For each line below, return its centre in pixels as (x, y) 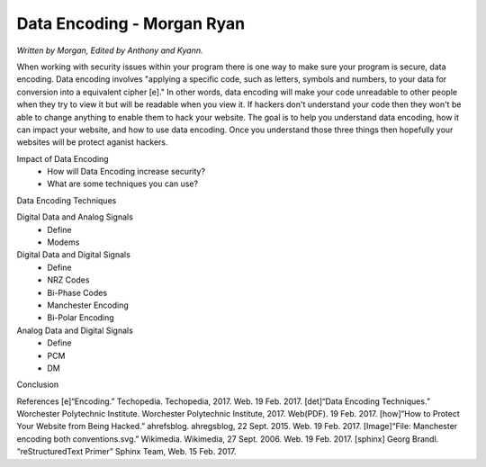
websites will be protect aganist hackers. (92, 142)
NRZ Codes (68, 280)
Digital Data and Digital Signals (73, 255)
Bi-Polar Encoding (81, 318)
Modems (63, 242)
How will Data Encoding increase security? (126, 172)
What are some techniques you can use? (122, 184)
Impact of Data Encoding (63, 158)
